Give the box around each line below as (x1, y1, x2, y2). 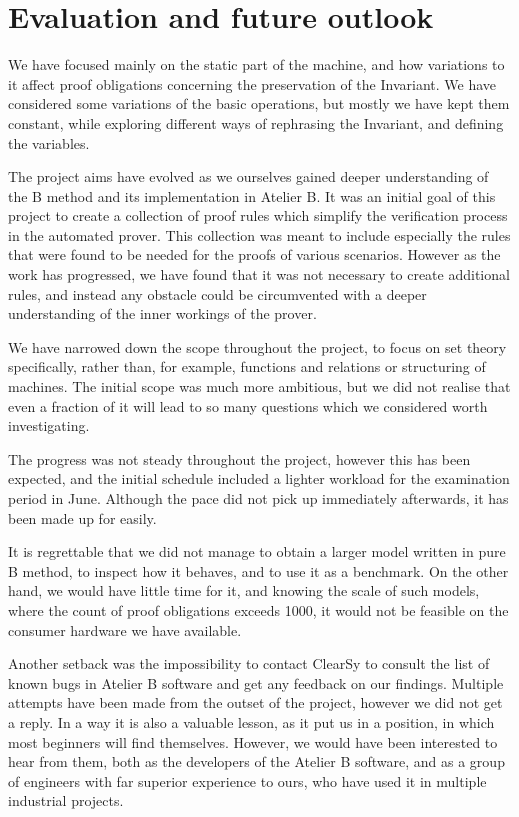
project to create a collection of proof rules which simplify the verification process (8, 205, 508, 226)
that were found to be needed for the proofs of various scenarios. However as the (8, 244, 501, 265)
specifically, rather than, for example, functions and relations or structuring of (8, 356, 486, 377)
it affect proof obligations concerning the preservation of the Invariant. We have (8, 73, 497, 94)
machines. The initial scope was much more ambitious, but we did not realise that (8, 376, 511, 397)
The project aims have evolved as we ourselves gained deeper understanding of (8, 166, 489, 187)
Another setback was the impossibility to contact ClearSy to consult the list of (8, 653, 490, 674)
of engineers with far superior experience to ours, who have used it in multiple (8, 770, 487, 791)
